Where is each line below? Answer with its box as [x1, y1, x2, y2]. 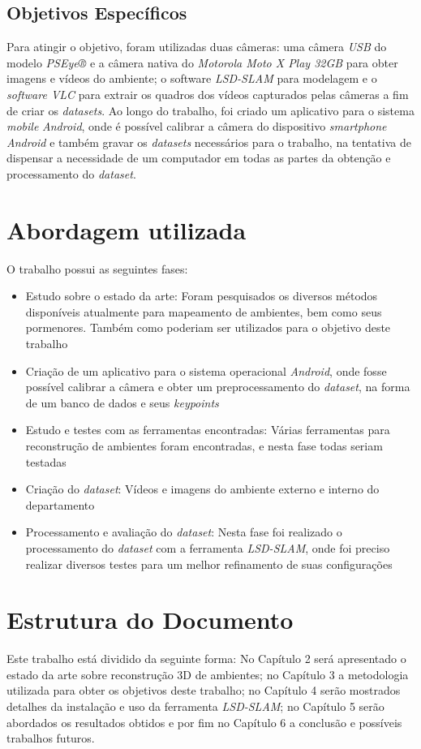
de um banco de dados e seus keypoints [25, 394, 219, 411]
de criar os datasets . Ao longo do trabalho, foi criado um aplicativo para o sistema [6, 101, 415, 118]
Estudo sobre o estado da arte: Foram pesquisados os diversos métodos [25, 287, 378, 304]
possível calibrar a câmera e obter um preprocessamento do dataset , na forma [25, 378, 410, 395]
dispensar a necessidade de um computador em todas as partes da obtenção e [6, 149, 391, 166]
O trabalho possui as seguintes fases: [6, 260, 188, 277]
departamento [25, 496, 95, 513]
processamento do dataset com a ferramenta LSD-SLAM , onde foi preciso [25, 539, 390, 556]
